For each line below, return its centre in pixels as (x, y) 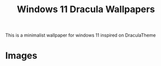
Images (21, 56)
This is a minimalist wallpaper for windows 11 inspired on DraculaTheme (80, 35)
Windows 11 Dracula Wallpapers (86, 9)
